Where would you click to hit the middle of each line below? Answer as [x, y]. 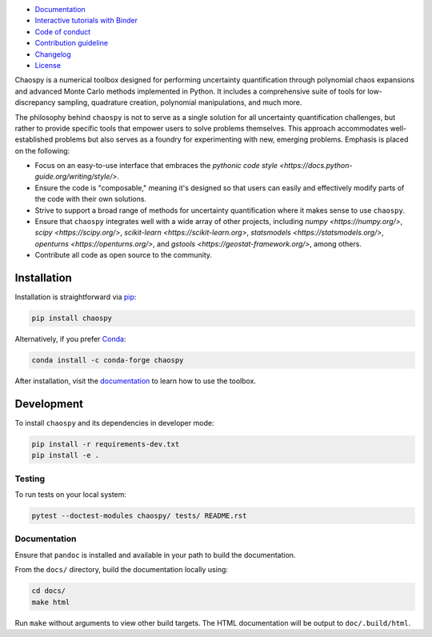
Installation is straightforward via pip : [76, 297]
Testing [30, 479]
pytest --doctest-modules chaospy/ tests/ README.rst [139, 516]
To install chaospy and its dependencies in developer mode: [114, 423]
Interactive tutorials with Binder [86, 21]
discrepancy [35, 102]
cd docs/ [49, 591]
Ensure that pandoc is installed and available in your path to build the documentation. [155, 555]
